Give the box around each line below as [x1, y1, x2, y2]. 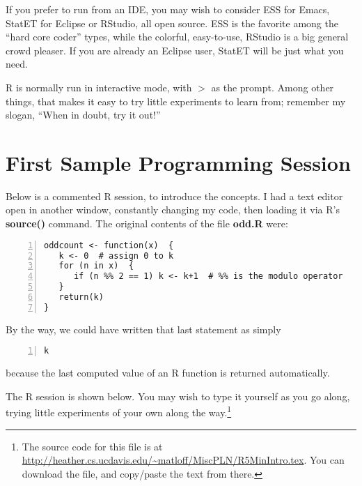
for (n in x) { [58, 261, 134, 271]
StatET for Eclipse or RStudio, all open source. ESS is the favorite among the [6, 15, 338, 30]
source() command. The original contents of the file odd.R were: [6, 216, 288, 231]
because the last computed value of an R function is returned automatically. [6, 365, 330, 380]
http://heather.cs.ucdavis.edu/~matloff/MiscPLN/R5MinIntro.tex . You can [22, 453, 345, 467]
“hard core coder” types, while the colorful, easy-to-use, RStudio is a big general [6, 29, 349, 44]
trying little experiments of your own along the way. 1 [6, 403, 232, 420]
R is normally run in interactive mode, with [6, 79, 192, 94]
